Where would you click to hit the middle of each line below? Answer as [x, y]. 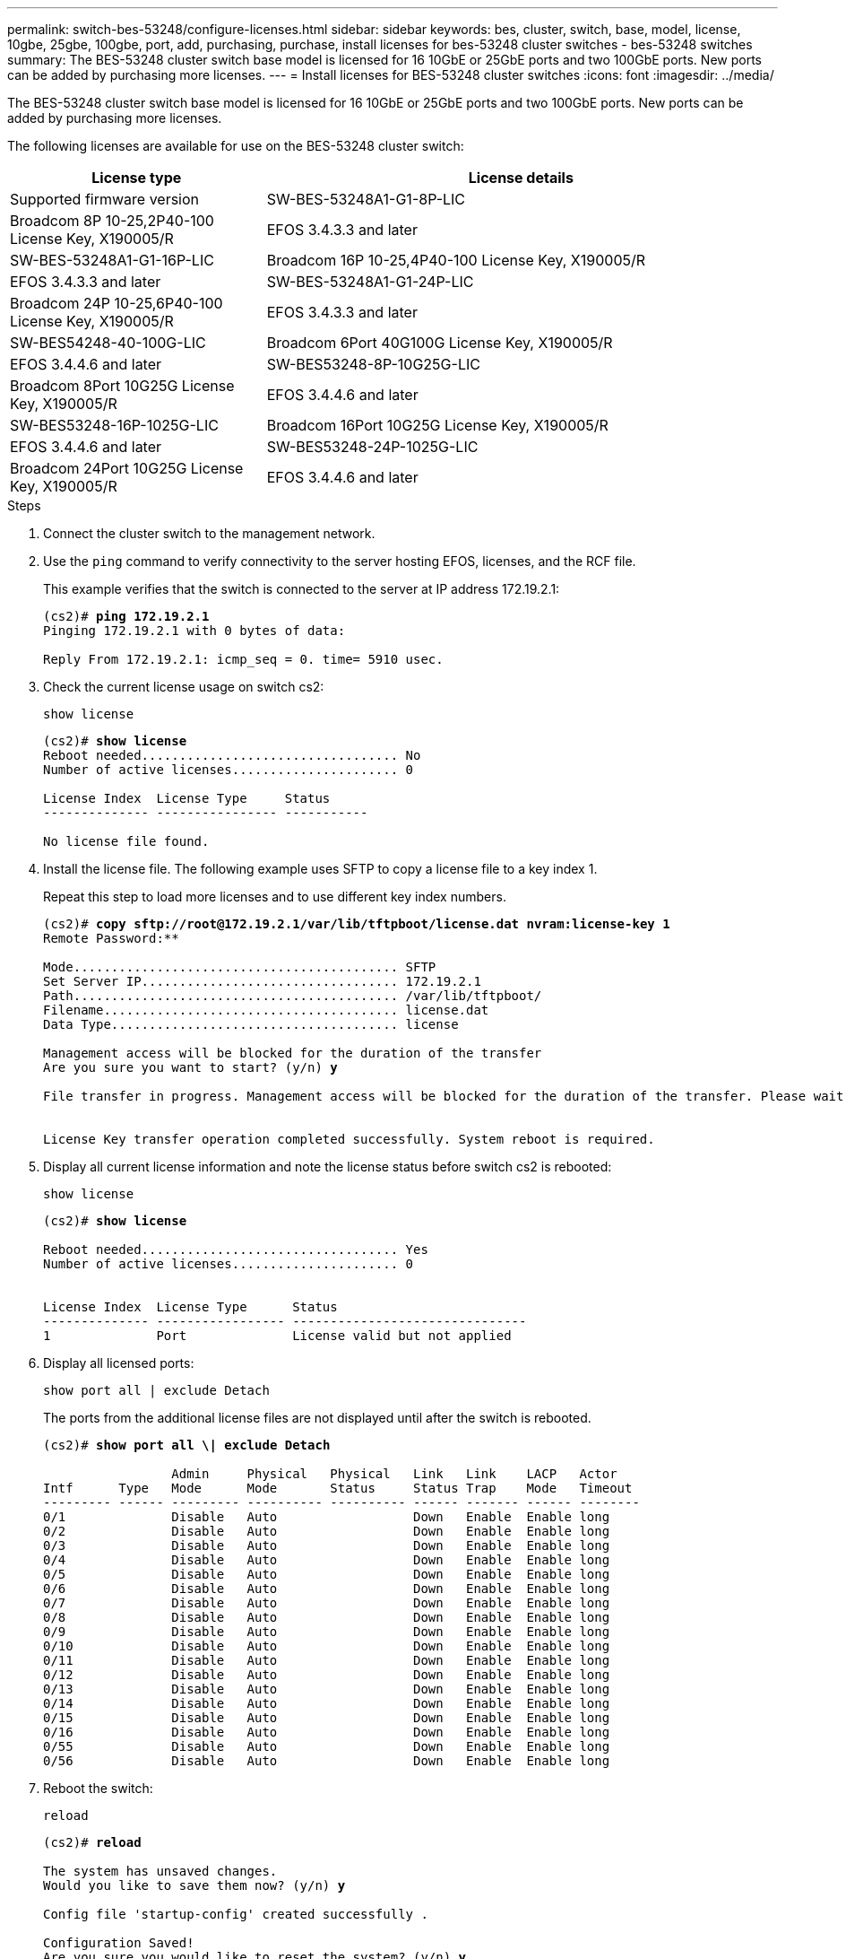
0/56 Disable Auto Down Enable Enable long [327, 1761]
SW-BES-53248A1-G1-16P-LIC [112, 260]
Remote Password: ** [111, 938]
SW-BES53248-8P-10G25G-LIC [373, 364]
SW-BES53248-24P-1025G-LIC [372, 447]
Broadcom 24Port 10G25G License [127, 468]
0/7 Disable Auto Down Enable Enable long [327, 1603]
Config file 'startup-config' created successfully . [236, 1914]
